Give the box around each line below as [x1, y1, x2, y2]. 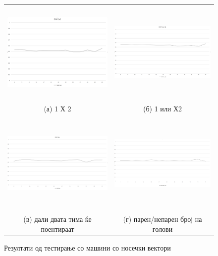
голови [152, 223, 173, 234]
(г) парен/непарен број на [123, 214, 202, 224]
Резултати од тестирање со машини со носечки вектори [4, 242, 171, 253]
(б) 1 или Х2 [143, 103, 182, 113]
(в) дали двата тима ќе [23, 214, 92, 224]
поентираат [41, 223, 74, 234]
